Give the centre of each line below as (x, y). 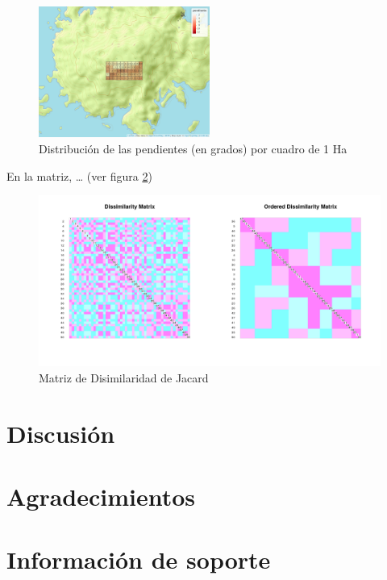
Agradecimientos (101, 496)
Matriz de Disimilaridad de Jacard (124, 377)
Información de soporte (139, 559)
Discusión (61, 433)
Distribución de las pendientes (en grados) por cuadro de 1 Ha (193, 148)
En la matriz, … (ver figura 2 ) (79, 175)
